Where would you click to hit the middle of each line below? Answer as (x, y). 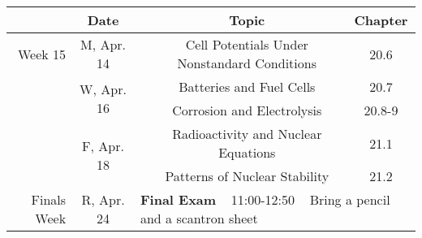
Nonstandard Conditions (247, 63)
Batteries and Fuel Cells (247, 87)
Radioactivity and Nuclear (247, 134)
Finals (49, 199)
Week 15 (42, 54)
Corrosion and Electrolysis (247, 110)
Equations (247, 152)
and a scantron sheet (199, 218)
